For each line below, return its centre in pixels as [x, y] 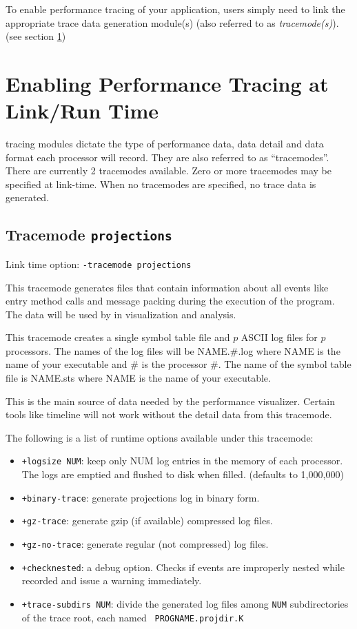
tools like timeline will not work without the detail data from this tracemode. [169, 414]
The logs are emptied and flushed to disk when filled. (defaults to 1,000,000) [183, 474]
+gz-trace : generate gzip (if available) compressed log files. [147, 520]
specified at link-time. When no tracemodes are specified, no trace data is [161, 184]
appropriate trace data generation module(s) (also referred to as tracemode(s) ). [172, 22]
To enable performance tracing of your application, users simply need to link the [175, 9]
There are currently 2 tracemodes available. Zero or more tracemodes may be [169, 171]
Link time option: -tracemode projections [99, 264]
